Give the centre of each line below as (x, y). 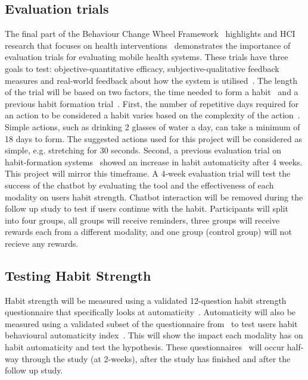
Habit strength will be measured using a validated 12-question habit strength (146, 300)
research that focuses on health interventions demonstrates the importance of (148, 45)
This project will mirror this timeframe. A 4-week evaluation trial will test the (148, 173)
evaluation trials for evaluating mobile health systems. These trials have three (147, 57)
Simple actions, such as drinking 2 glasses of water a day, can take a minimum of (153, 126)
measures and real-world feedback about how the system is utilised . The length (151, 80)
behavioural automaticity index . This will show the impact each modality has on (154, 335)
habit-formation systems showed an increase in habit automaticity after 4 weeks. (154, 161)
